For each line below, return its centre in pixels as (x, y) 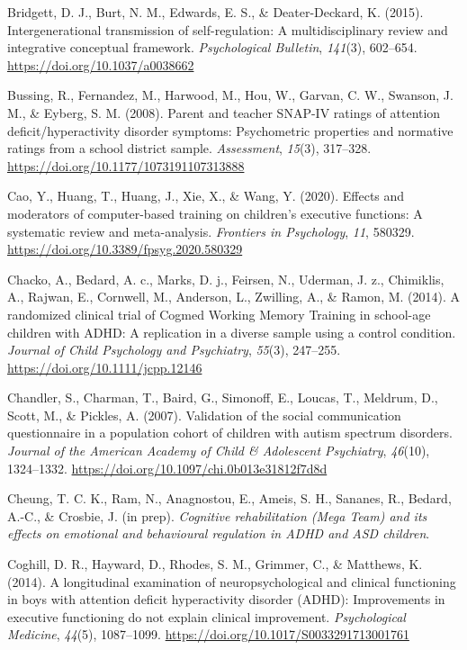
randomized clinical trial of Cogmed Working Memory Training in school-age (219, 314)
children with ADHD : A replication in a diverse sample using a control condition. (232, 332)
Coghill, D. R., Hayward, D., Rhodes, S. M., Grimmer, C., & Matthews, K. (215, 564)
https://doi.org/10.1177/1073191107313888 (126, 165)
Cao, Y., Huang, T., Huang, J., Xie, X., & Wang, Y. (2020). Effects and (206, 196)
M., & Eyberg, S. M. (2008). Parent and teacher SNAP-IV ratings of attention (224, 112)
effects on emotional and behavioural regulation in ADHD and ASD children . (219, 533)
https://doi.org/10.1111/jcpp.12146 (105, 367)
